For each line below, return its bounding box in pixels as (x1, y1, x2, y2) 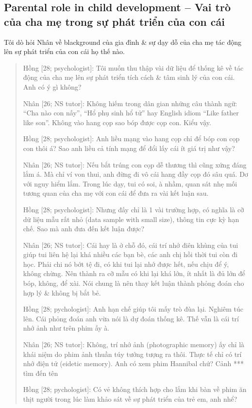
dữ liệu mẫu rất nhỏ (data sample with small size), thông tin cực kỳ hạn (23, 214, 239, 224)
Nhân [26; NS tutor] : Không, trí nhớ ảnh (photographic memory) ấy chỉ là (23, 339, 245, 350)
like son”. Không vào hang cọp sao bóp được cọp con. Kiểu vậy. (23, 117, 211, 127)
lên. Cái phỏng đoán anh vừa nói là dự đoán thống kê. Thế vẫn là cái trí (23, 313, 239, 323)
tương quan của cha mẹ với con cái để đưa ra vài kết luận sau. (23, 188, 209, 198)
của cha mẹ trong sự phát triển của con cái (4, 14, 225, 29)
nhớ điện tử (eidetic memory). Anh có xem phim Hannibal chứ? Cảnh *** (23, 358, 244, 369)
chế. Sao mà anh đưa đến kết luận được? (23, 223, 145, 234)
